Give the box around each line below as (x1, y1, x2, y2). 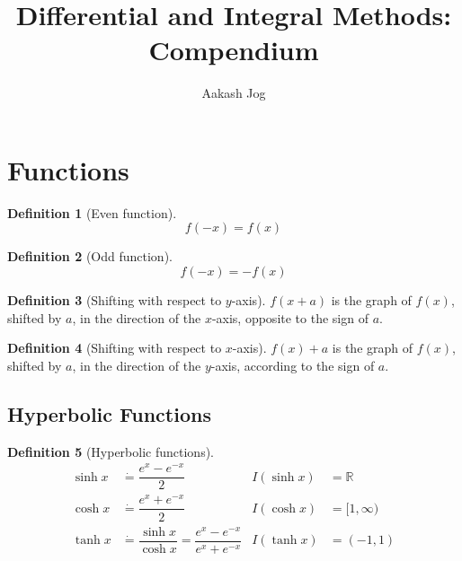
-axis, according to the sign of (210, 355, 375, 374)
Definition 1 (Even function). (7, 203, 177, 222)
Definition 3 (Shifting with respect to (7, 291, 222, 310)
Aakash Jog (201, 83, 266, 102)
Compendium (148, 31, 319, 68)
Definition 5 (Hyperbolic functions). (7, 442, 214, 460)
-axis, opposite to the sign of (211, 308, 369, 327)
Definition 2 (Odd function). (7, 247, 173, 266)
